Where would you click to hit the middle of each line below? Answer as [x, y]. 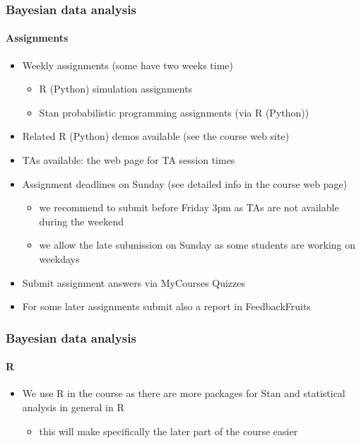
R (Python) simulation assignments [116, 89]
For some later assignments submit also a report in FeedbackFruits [166, 306]
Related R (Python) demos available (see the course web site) [156, 136]
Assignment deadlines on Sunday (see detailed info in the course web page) [185, 183]
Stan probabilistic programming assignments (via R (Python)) [174, 112]
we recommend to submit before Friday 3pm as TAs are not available [189, 207]
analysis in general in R [73, 407]
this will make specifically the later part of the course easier [168, 431]
